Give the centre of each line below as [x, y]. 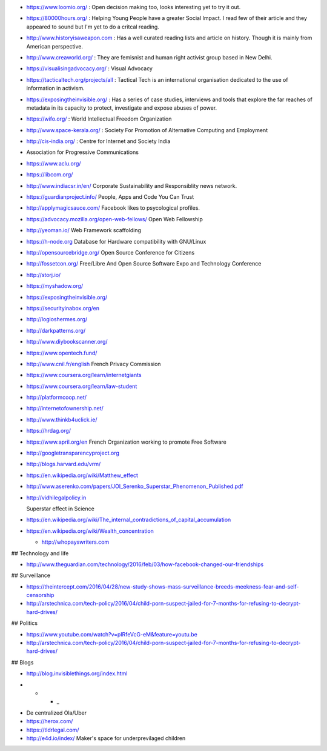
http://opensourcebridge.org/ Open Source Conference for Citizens [111, 252]
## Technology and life [40, 553]
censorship [40, 595]
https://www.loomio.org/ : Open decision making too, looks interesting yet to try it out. [134, 7]
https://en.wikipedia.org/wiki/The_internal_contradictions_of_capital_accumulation [129, 520]
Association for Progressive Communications [83, 152]
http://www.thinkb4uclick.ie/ [62, 419]
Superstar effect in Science [61, 509]
